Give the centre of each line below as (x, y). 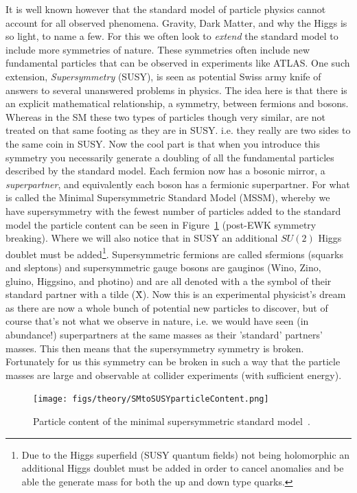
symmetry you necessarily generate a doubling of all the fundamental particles (170, 157)
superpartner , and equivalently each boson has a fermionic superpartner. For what (178, 184)
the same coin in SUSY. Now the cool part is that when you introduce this (163, 143)
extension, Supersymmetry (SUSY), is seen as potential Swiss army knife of (163, 76)
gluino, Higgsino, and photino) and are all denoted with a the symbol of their (169, 280)
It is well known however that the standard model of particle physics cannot (166, 9)
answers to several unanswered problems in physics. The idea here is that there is (176, 90)
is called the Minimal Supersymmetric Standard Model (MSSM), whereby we (168, 197)
